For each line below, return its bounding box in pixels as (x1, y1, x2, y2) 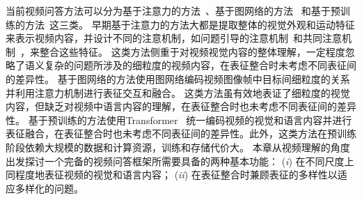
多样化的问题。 (15, 180, 84, 195)
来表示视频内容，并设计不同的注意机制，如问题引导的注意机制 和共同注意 (6, 31, 342, 45)
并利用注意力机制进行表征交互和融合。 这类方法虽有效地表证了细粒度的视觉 (6, 85, 350, 100)
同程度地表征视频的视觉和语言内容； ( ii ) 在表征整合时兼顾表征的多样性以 (6, 167, 338, 182)
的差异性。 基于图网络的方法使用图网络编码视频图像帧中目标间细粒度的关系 (6, 71, 350, 86)
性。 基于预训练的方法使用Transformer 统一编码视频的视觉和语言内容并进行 (6, 112, 352, 127)
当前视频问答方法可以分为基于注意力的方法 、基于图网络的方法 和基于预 (6, 3, 340, 17)
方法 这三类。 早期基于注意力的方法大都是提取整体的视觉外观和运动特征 (24, 17, 355, 31)
